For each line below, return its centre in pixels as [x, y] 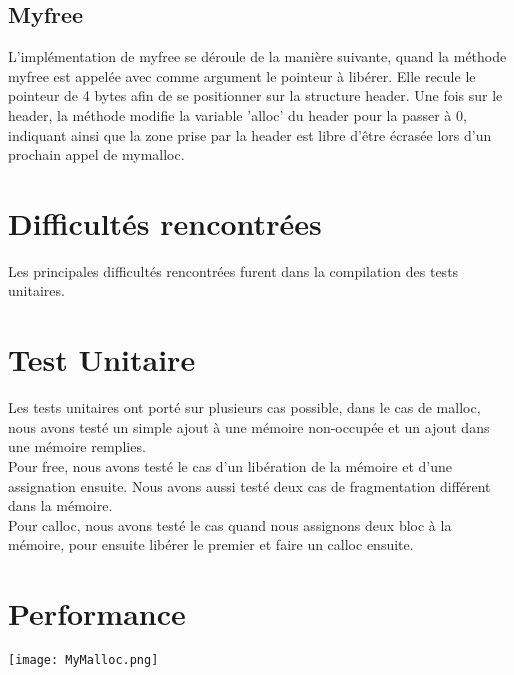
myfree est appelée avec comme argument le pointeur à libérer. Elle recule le [242, 75]
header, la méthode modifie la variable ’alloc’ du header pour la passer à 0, [237, 114]
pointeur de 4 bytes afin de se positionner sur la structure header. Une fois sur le [255, 95]
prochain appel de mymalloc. [96, 154]
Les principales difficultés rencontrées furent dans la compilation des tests [233, 270]
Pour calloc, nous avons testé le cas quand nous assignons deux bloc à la [230, 524]
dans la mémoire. [60, 505]
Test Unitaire [102, 359]
